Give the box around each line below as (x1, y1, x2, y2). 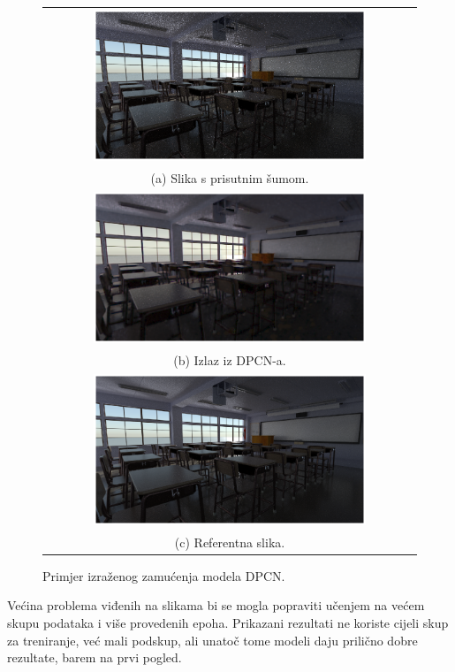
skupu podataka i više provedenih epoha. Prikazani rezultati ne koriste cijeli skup (7, 614, 449, 632)
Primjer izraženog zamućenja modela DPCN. (42, 566, 285, 584)
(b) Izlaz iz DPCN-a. (173, 350, 286, 369)
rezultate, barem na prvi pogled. (7, 648, 182, 667)
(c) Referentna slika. (174, 532, 285, 551)
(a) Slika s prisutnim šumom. (150, 168, 309, 187)
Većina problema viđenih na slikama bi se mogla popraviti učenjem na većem (7, 596, 425, 615)
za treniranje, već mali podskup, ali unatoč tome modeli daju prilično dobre (7, 630, 418, 649)
